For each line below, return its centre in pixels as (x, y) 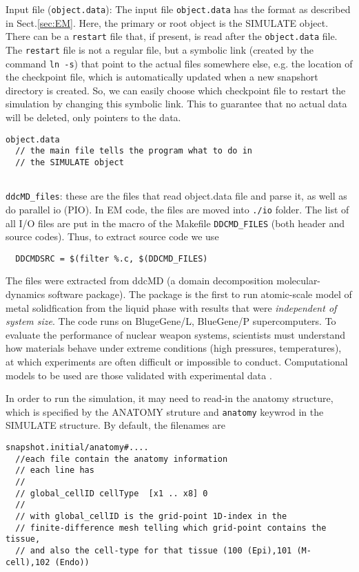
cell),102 (28, 562)
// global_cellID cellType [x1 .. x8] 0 (112, 493)
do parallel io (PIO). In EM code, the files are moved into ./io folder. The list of (177, 209)
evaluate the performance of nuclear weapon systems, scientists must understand (176, 334)
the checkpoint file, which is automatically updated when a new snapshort (162, 77)
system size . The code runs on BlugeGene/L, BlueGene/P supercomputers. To (171, 321)
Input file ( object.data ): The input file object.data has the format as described (178, 9)
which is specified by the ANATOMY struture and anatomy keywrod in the (165, 411)
